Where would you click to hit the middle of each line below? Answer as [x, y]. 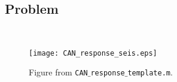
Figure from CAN [58, 72]
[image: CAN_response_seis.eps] [93, 53]
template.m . [150, 72]
